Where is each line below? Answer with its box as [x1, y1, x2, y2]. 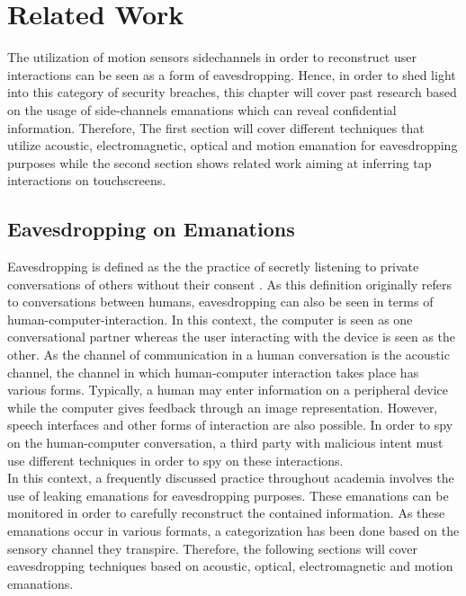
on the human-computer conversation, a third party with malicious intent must [7, 433, 444, 452]
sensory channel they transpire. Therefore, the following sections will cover [7, 538, 417, 557]
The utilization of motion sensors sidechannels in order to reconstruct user [7, 48, 417, 67]
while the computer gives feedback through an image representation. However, [7, 397, 438, 416]
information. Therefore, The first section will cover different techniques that [7, 118, 425, 137]
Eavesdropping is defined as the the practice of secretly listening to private [7, 257, 419, 276]
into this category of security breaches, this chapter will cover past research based [7, 83, 457, 102]
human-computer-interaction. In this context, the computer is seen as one [7, 309, 413, 328]
